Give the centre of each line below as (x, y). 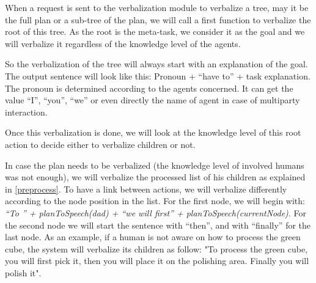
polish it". (23, 272)
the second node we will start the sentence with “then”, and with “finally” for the (158, 225)
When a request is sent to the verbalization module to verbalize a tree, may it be (157, 7)
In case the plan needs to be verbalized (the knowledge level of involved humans (155, 165)
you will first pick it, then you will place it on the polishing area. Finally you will (157, 261)
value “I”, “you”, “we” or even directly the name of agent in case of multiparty (152, 100)
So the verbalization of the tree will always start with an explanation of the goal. (156, 64)
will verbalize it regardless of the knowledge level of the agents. (123, 43)
